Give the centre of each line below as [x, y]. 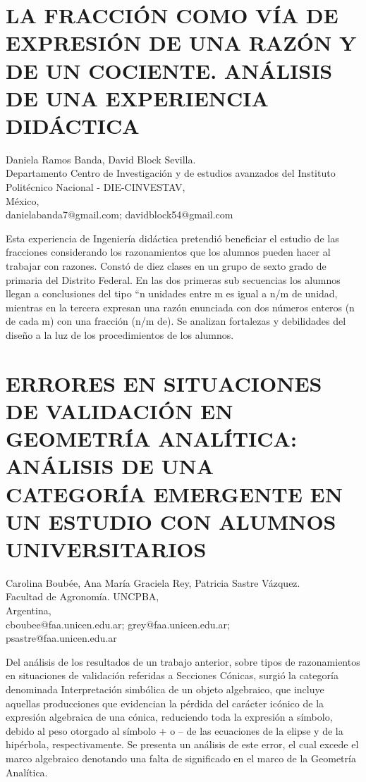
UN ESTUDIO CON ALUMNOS [171, 521]
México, [23, 200]
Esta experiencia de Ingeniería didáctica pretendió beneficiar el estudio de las [172, 238]
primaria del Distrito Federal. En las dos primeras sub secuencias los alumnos [173, 279]
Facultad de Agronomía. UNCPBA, [83, 596]
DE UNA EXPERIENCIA [137, 98]
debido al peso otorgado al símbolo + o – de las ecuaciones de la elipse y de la [175, 730]
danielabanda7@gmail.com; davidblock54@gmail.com [120, 215]
